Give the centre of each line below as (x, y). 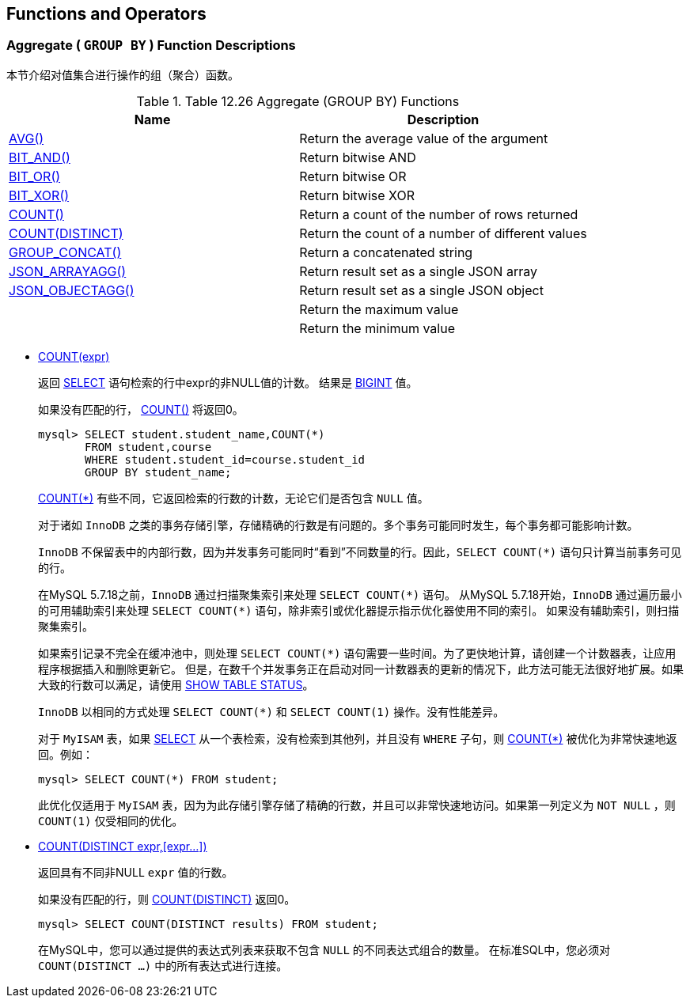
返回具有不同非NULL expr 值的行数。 (136, 872)
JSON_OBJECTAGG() (72, 290)
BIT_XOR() (39, 195)
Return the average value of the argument (424, 138)
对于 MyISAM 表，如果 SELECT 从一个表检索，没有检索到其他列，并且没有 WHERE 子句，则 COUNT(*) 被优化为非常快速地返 (358, 738)
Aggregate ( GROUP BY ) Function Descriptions (151, 45)
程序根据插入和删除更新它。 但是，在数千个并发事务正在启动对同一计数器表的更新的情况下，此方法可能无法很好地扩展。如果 (361, 669)
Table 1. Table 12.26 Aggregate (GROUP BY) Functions (298, 101)
